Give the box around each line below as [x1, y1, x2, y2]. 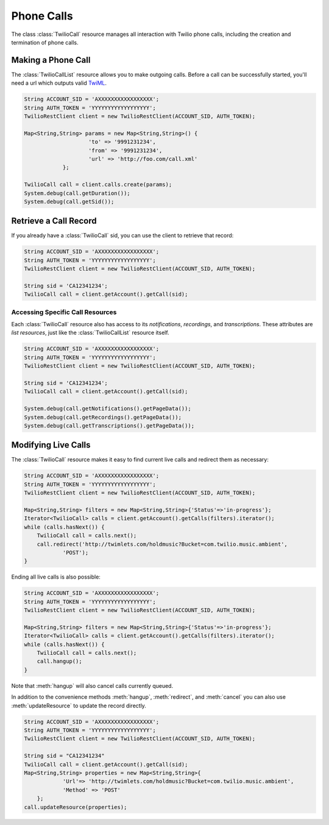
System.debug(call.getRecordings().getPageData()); [24, 413, 182, 421]
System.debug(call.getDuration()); [24, 190, 130, 196]
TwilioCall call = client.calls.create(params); [24, 181, 172, 188]
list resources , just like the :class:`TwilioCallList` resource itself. [11, 329, 170, 337]
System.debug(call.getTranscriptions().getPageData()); [24, 422, 195, 429]
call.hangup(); [37, 658, 82, 665]
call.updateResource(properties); [24, 804, 127, 810]
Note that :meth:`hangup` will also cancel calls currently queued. [11, 682, 174, 689]
